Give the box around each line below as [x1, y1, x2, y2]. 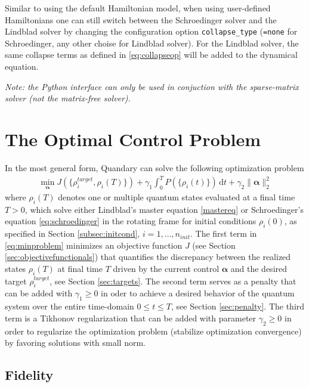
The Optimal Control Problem [5, 127, 261, 151]
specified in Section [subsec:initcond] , [5, 227, 140, 240]
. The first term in [190, 227, 257, 240]
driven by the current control [113, 262, 220, 274]
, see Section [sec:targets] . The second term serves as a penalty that [50, 274, 296, 287]
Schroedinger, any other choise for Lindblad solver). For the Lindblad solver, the [5, 36, 299, 49]
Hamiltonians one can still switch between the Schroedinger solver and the [5, 13, 277, 26]
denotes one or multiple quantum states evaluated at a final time [58, 190, 295, 203]
